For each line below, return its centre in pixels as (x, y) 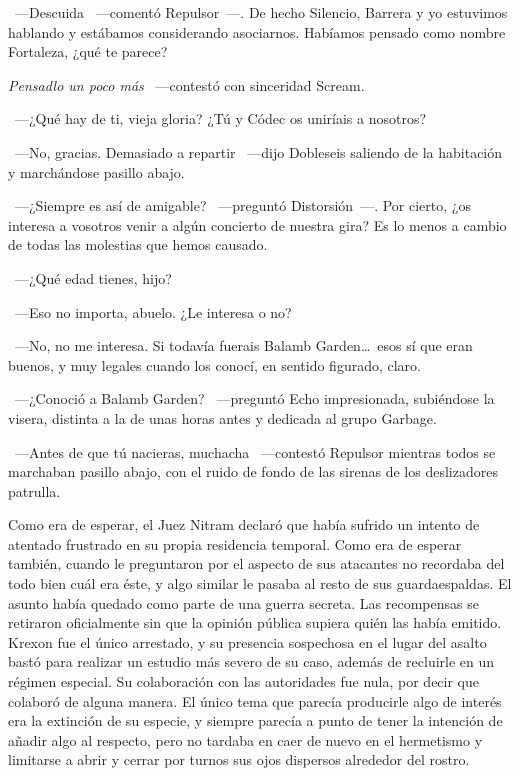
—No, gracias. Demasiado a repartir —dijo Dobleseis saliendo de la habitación (258, 151)
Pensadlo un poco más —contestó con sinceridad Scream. (186, 84)
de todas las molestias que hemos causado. (138, 244)
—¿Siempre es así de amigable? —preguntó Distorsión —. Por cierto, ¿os (242, 205)
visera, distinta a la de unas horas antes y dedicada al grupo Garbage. (222, 417)
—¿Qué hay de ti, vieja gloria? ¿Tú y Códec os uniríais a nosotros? (220, 118)
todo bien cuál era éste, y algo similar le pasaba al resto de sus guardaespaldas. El (260, 583)
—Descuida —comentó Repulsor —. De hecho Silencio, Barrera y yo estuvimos (261, 12)
